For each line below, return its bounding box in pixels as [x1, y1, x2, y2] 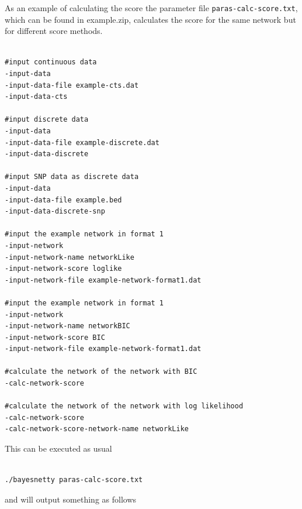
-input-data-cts [5, 92, 68, 101]
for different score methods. [5, 25, 103, 37]
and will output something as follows [5, 493, 137, 505]
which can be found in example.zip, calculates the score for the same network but [5, 13, 296, 25]
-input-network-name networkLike [5, 253, 134, 262]
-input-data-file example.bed [5, 195, 122, 204]
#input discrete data [5, 115, 89, 124]
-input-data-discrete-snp [5, 207, 105, 216]
